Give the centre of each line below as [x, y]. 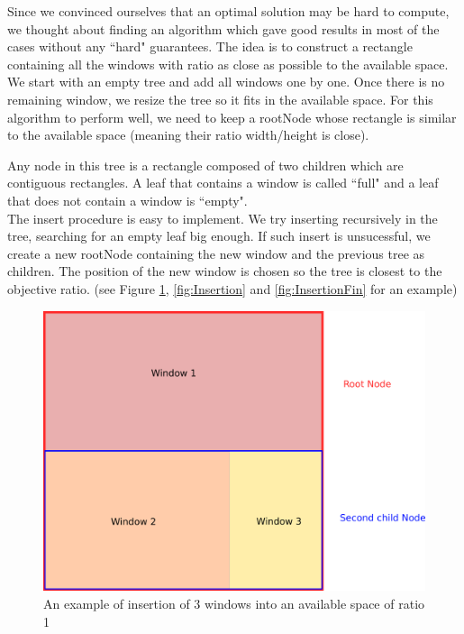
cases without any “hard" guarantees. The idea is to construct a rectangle [210, 46]
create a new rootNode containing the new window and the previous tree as [216, 253]
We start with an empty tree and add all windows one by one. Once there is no [226, 82]
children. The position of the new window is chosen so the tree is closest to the [225, 271]
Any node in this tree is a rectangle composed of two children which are [205, 165]
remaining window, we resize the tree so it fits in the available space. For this [220, 99]
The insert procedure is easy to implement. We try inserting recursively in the [223, 218]
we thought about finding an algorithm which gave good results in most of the [223, 28]
